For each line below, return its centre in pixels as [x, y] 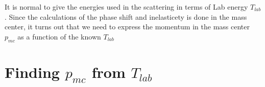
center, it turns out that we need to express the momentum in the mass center [127, 27]
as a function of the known [59, 36]
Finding [32, 72]
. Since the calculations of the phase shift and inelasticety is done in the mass [126, 16]
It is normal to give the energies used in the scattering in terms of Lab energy [126, 7]
